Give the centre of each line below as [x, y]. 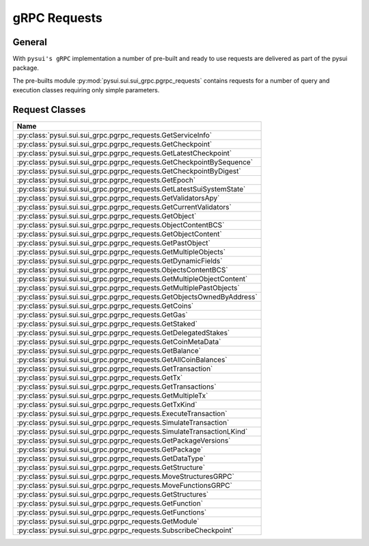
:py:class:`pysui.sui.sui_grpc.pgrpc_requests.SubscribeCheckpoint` [125, 530]
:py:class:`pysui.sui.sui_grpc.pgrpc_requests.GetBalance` [109, 351]
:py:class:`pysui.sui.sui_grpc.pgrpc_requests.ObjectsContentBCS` [122, 270]
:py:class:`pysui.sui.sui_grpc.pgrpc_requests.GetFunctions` [112, 512]
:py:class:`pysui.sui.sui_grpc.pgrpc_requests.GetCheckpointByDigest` [129, 171]
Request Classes [49, 110]
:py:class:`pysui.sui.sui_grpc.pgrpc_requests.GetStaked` [107, 324]
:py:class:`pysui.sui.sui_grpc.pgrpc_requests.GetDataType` [111, 458]
